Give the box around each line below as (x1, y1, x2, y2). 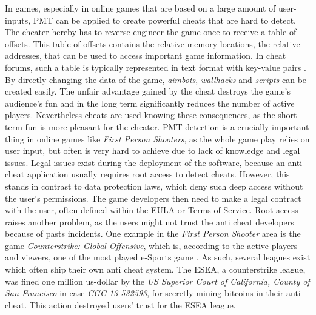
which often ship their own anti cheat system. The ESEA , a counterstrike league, (5, 263, 306, 276)
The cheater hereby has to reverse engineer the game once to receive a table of (5, 25, 297, 38)
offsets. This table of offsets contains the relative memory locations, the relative (5, 37, 300, 50)
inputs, (5, 13, 31, 26)
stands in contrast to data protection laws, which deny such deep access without (5, 179, 303, 192)
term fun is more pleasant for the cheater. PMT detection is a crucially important (5, 120, 309, 133)
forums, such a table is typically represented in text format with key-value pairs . (5, 61, 306, 73)
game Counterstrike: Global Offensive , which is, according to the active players (5, 239, 298, 251)
